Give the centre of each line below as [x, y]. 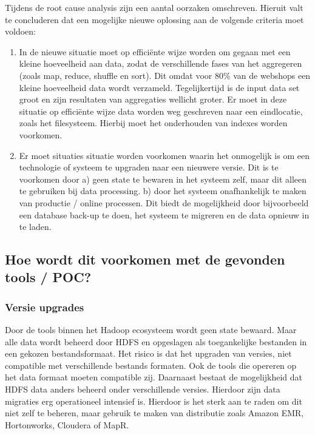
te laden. [35, 227]
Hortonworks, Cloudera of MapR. [67, 424]
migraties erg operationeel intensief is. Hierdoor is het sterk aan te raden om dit [154, 401]
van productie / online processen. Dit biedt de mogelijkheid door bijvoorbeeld [164, 202]
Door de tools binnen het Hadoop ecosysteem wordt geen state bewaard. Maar [151, 330]
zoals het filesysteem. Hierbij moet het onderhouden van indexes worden [153, 123]
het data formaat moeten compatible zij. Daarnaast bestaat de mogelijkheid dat [154, 377]
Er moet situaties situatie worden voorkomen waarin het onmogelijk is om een [164, 155]
